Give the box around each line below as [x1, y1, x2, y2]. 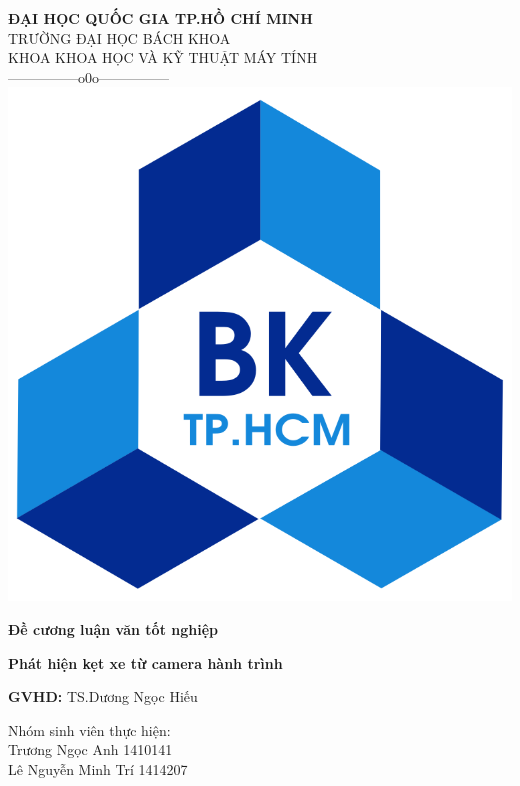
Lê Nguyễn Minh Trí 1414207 [8, 758, 188, 779]
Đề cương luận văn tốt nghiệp [8, 619, 218, 639]
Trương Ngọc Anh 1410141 [8, 739, 173, 760]
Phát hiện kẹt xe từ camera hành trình [8, 652, 283, 673]
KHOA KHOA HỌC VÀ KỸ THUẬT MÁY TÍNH [8, 47, 318, 68]
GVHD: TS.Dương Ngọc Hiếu [8, 686, 198, 707]
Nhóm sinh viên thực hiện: [8, 719, 171, 740]
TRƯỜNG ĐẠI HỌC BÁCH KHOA [8, 27, 231, 48]
